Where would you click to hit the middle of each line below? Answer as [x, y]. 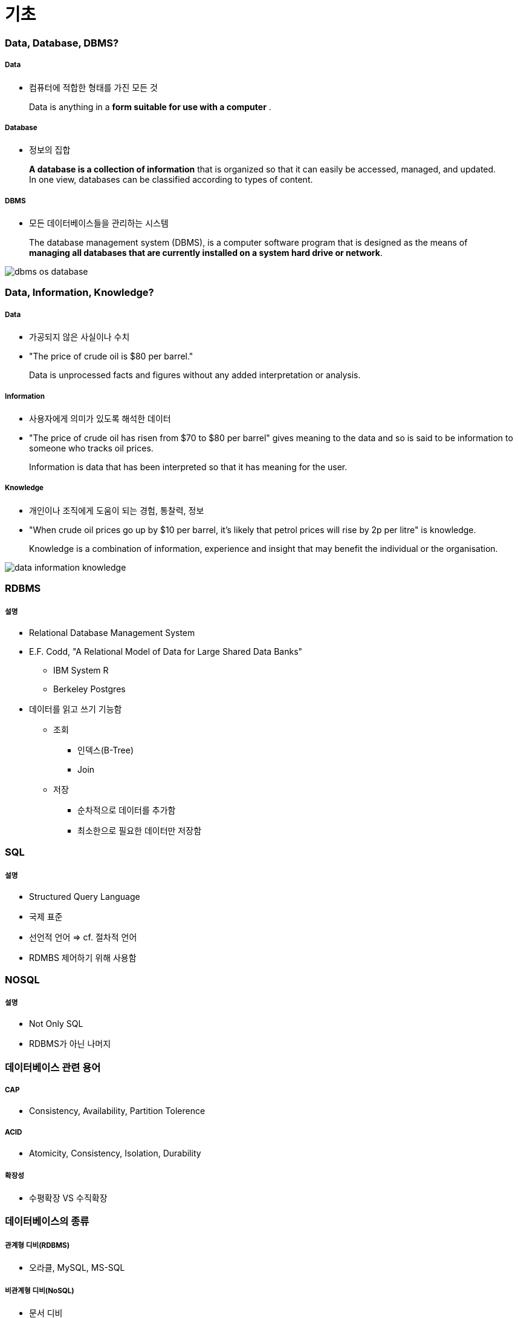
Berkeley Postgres [89, 689]
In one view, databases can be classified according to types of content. [171, 180]
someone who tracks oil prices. [91, 448]
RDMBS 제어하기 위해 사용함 [83, 958]
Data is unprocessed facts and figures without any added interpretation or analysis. [195, 375]
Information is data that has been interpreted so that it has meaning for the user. [188, 467]
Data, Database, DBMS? [62, 43]
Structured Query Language [85, 897]
